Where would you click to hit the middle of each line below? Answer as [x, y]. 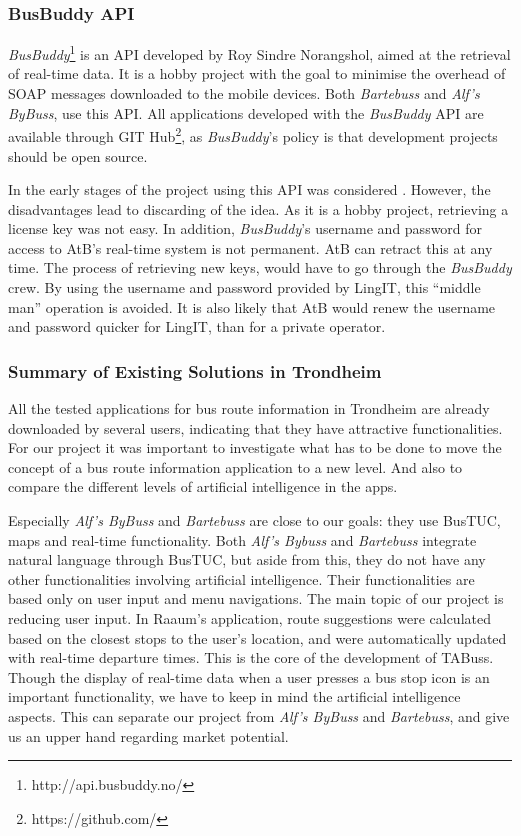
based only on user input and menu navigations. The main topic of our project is [256, 598]
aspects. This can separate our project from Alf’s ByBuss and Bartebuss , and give [259, 715]
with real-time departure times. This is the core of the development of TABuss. [251, 657]
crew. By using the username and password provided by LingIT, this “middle [244, 287]
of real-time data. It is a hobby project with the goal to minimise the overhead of [257, 73]
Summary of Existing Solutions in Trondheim [195, 370]
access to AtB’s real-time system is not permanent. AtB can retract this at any [250, 247]
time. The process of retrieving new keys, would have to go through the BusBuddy [260, 267]
